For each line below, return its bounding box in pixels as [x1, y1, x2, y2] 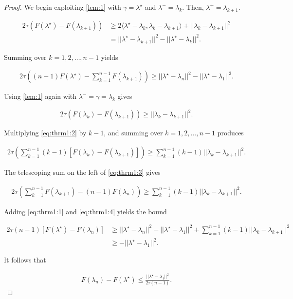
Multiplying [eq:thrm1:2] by [4, 128, 87, 138]
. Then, [182, 2, 204, 12]
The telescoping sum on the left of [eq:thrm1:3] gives [4, 167, 161, 177]
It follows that [4, 255, 46, 265]
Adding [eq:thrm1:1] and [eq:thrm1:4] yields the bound [4, 206, 167, 216]
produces [217, 128, 244, 138]
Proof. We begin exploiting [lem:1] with [4, 2, 121, 12]
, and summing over [104, 128, 163, 138]
